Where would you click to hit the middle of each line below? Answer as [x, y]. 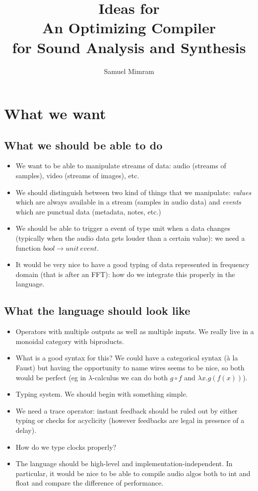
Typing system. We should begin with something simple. [102, 394]
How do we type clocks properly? [66, 447]
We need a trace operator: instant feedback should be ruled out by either [127, 410]
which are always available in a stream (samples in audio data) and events [128, 202]
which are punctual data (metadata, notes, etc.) [88, 211]
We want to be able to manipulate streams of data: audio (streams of [121, 166]
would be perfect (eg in [51, 377]
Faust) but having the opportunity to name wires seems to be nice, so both [130, 367]
